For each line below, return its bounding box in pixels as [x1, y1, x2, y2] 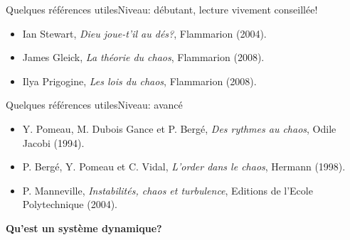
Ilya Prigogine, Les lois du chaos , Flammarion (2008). [22, 73, 257, 88]
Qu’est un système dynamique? [6, 220, 162, 235]
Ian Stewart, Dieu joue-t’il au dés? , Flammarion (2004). [22, 26, 267, 40]
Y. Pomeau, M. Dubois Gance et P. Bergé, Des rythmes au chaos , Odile [22, 121, 336, 136]
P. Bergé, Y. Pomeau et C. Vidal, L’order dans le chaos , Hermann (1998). [22, 159, 346, 174]
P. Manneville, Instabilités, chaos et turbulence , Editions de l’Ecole [22, 182, 313, 197]
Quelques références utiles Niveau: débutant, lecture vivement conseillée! [6, 2, 318, 16]
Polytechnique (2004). [22, 197, 118, 212]
